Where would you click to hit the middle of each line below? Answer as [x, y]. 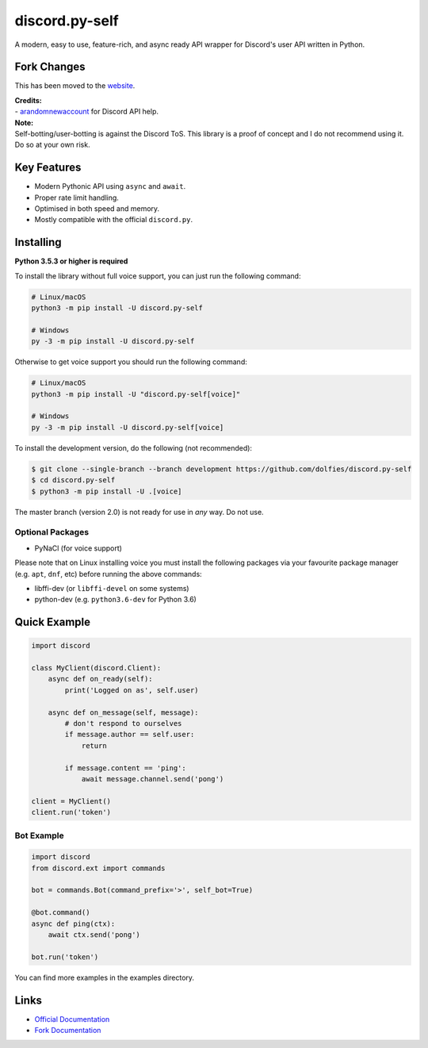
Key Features [48, 168]
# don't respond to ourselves [123, 724]
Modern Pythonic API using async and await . [110, 186]
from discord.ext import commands [98, 868]
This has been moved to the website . [75, 86]
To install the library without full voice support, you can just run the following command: [158, 276]
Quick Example [53, 622]
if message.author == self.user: [130, 735]
